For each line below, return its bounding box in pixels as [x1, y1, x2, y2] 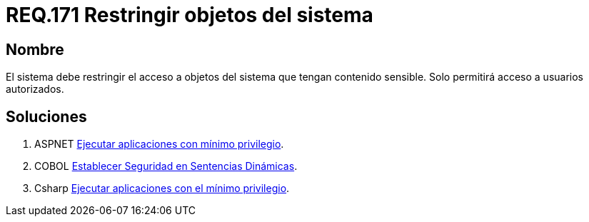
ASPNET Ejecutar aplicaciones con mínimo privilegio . [34, 138, 284, 151]
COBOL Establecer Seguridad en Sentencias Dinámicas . [34, 160, 298, 173]
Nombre [6, 40, 64, 59]
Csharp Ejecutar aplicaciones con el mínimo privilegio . [34, 182, 290, 195]
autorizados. [6, 83, 64, 96]
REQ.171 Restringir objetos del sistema [6, 3, 373, 27]
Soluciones [6, 107, 87, 126]
